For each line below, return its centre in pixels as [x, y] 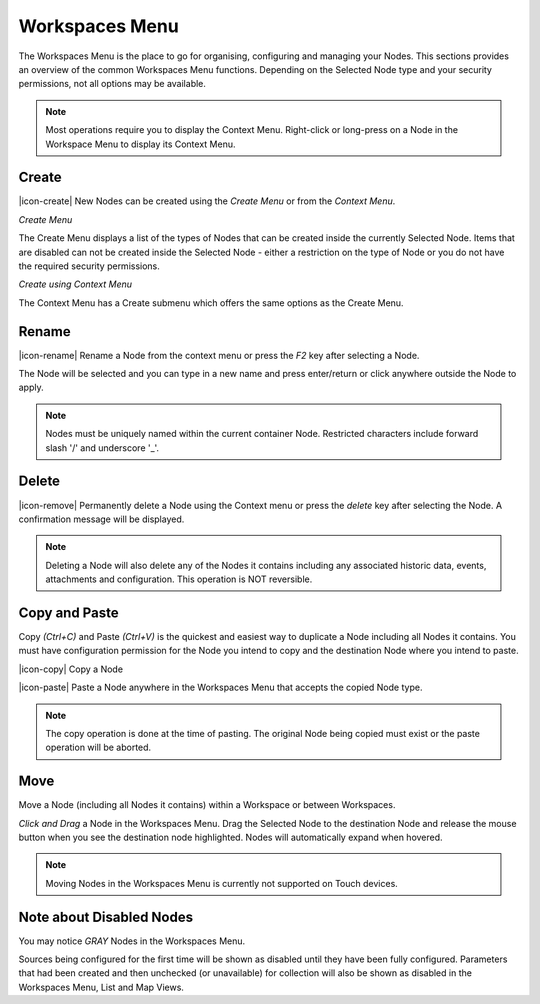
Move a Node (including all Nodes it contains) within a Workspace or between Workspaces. [207, 805]
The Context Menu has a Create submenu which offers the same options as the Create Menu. [211, 302]
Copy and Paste [68, 612]
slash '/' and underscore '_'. [102, 447]
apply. [31, 387]
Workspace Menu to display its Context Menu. [140, 144]
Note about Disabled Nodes [106, 916]
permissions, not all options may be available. [112, 84]
